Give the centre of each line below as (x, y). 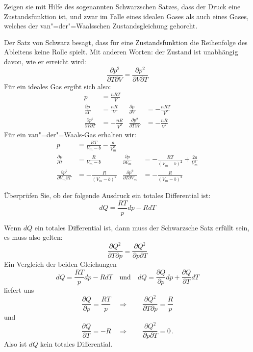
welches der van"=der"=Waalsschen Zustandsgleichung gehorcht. (101, 26)
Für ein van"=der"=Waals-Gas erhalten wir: (70, 134)
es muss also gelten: (33, 237)
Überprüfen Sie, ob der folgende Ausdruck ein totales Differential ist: (107, 195)
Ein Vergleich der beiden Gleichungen (60, 264)
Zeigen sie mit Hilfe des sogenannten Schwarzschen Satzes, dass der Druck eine (122, 6)
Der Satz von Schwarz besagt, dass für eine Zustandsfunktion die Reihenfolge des (126, 42)
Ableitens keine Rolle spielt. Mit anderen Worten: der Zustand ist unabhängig (121, 52)
